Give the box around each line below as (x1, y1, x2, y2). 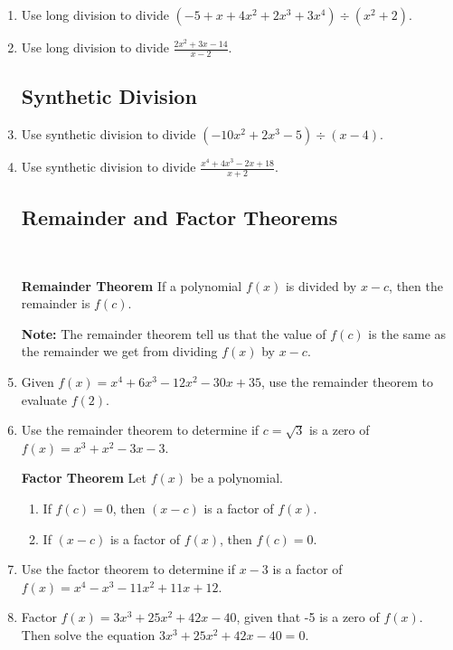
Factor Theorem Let (21, 468, 146, 487)
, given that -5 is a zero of (236, 608, 380, 626)
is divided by (285, 276, 357, 295)
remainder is (21, 294, 90, 313)
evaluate (21, 390, 67, 409)
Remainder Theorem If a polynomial (21, 276, 242, 295)
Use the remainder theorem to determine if (21, 420, 260, 439)
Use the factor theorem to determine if (21, 560, 236, 579)
